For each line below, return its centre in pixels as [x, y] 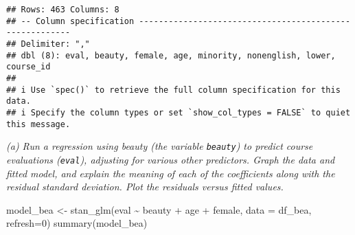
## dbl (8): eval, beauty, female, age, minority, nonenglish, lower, [171, 55]
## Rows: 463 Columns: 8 [63, 10]
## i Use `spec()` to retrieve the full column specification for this [173, 90]
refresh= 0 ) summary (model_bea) [77, 223]
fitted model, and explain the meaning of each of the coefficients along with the [171, 173]
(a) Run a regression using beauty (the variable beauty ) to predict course [160, 146]
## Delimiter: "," [48, 44]
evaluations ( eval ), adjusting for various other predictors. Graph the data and [171, 159]
